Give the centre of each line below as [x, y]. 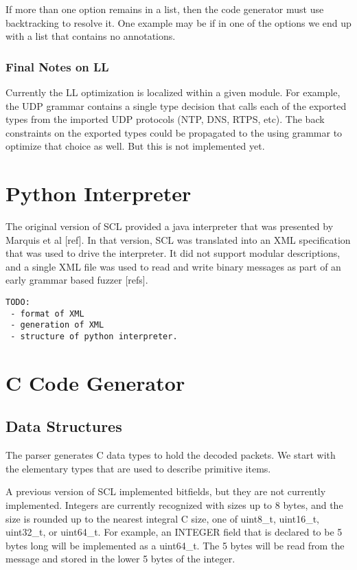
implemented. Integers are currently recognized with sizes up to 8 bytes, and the [174, 505]
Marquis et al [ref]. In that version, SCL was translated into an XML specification [178, 239]
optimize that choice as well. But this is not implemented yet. [135, 146]
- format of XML [47, 313]
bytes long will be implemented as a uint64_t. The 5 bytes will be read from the [175, 545]
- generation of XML [57, 325]
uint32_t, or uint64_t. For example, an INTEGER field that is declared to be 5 [174, 532]
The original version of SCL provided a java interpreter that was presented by [170, 226]
